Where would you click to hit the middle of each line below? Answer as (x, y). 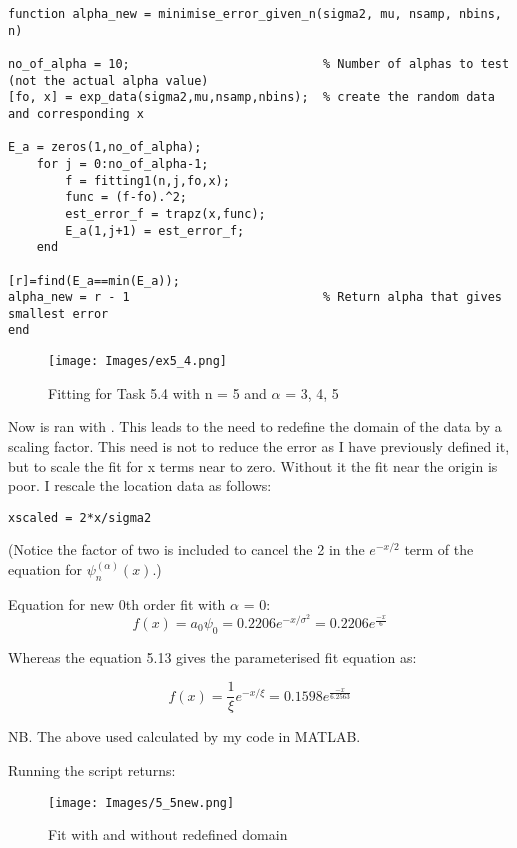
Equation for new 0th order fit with (117, 603)
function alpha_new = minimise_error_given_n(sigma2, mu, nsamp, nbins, (255, 14)
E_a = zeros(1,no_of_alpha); (105, 147)
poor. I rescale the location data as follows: (140, 485)
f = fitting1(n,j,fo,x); (147, 180)
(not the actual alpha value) (108, 80)
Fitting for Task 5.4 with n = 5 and (157, 392)
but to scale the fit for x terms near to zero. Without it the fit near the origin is (253, 465)
